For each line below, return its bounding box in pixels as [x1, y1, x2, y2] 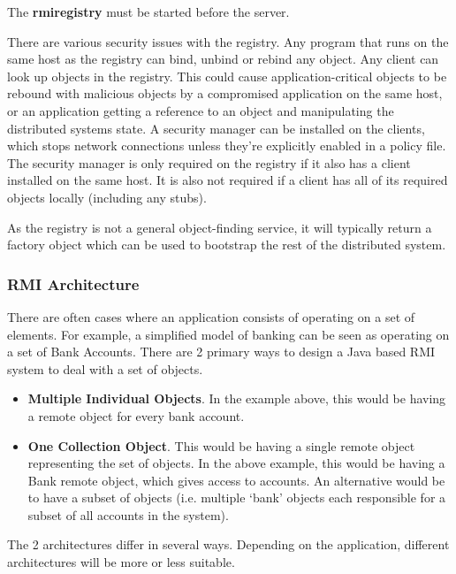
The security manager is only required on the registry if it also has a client [7, 153, 411, 172]
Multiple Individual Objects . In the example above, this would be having [27, 389, 446, 408]
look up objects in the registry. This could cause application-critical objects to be [7, 66, 447, 85]
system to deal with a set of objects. [7, 359, 203, 378]
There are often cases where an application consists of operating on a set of [7, 307, 415, 325]
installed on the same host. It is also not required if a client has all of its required [7, 171, 448, 189]
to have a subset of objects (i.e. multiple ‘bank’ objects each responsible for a [27, 488, 446, 507]
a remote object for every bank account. [27, 406, 245, 425]
